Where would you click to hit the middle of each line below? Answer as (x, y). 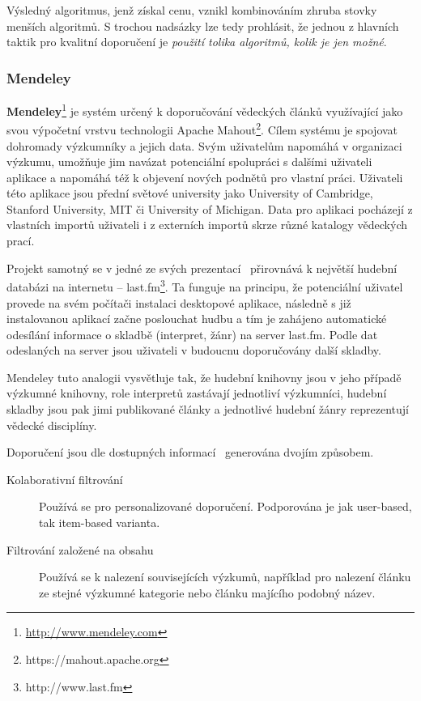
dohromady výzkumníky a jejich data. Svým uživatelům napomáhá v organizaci (204, 145)
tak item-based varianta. (100, 523)
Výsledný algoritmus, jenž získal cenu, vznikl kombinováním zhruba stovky (192, 10)
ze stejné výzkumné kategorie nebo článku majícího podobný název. (207, 592)
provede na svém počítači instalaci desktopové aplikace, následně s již (179, 302)
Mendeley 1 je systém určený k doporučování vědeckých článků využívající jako (205, 110)
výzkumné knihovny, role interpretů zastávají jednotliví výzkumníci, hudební (197, 393)
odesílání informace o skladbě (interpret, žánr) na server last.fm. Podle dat (192, 334)
